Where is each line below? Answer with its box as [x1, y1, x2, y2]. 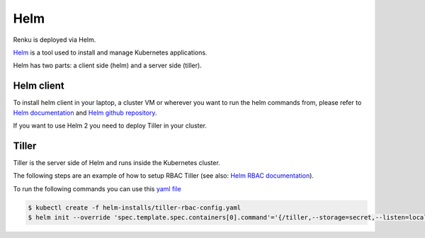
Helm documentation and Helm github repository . [13, 108, 157, 117]
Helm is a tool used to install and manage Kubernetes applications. [13, 48, 208, 57]
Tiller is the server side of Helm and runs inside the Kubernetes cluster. [13, 158, 221, 166]
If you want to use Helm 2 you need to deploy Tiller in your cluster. [13, 121, 207, 130]
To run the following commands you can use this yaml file [13, 184, 181, 193]
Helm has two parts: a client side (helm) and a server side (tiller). [13, 61, 202, 70]
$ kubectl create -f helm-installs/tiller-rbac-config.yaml [28, 203, 242, 212]
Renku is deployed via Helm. [13, 35, 96, 44]
